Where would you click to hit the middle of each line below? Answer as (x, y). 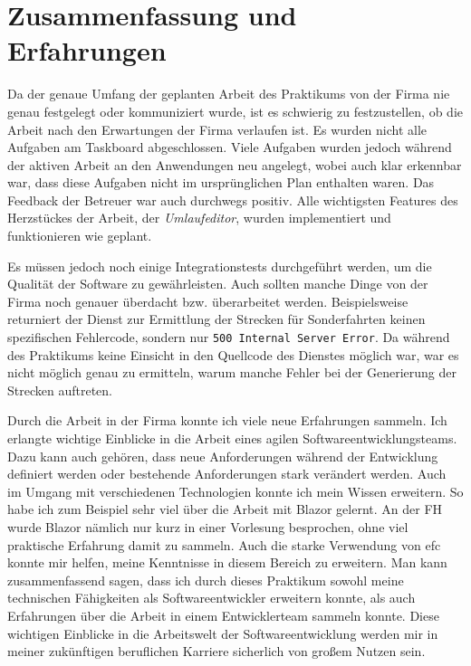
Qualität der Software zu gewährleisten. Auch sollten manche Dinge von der (218, 284)
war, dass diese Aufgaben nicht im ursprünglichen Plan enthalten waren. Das (221, 182)
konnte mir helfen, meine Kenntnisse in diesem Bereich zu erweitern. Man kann (227, 562)
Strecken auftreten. (60, 390)
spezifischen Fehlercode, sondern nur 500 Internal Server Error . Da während (229, 337)
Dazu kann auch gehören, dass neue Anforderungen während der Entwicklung (223, 456)
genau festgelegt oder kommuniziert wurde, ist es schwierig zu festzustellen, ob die (235, 111)
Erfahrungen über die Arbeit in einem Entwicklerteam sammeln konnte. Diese (223, 615)
